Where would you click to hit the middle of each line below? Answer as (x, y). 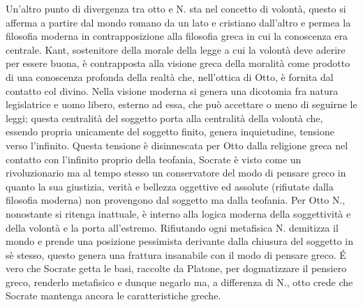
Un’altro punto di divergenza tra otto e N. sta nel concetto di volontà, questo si (176, 8)
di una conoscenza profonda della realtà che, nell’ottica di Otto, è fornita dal (170, 76)
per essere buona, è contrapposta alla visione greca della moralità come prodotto (178, 63)
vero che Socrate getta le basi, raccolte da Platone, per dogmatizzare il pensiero (176, 268)
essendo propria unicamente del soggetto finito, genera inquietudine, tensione (170, 132)
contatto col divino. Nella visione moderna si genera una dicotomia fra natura (172, 90)
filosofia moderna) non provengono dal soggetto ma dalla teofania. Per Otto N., (176, 200)
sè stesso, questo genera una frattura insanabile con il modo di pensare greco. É (176, 254)
